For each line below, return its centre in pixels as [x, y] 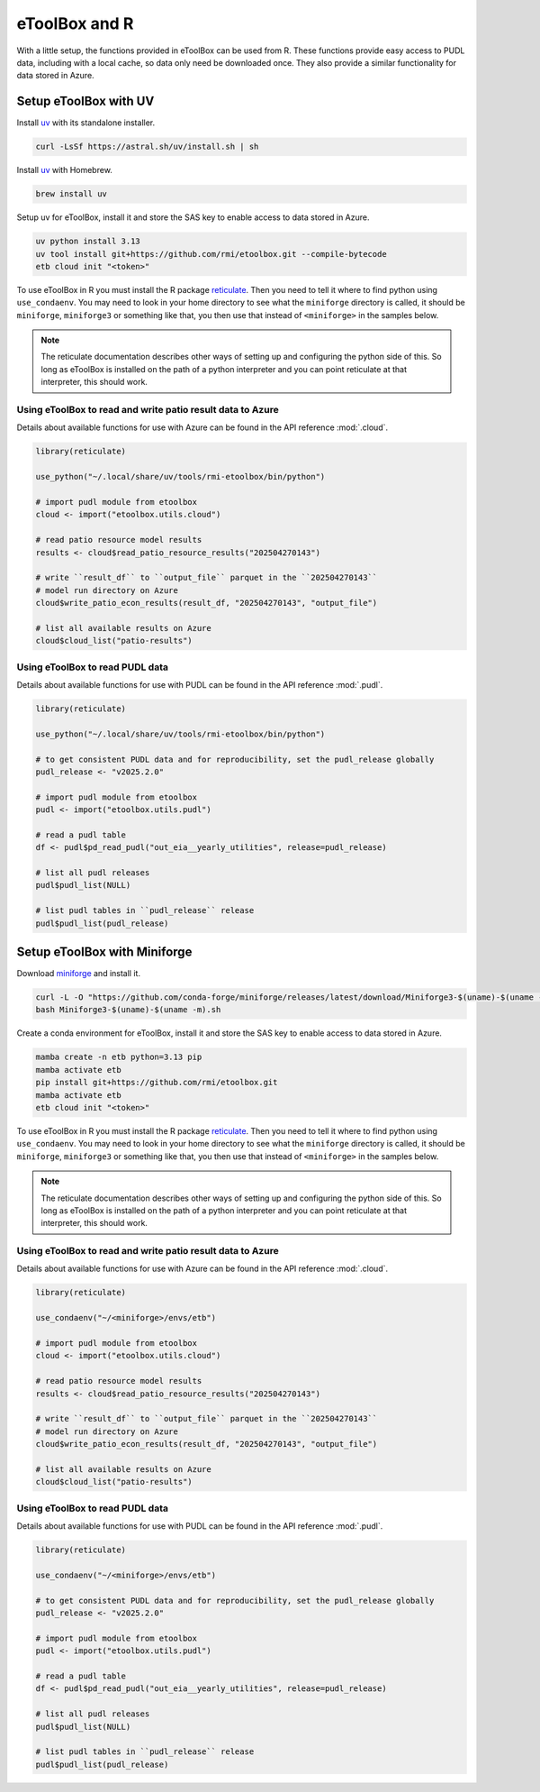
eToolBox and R [75, 23]
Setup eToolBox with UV [85, 101]
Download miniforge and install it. [79, 974]
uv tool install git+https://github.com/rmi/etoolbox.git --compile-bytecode [211, 254]
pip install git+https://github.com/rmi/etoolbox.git [157, 1083]
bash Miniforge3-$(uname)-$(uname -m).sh [128, 1010]
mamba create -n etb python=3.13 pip [119, 1057]
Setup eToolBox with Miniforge [104, 952]
